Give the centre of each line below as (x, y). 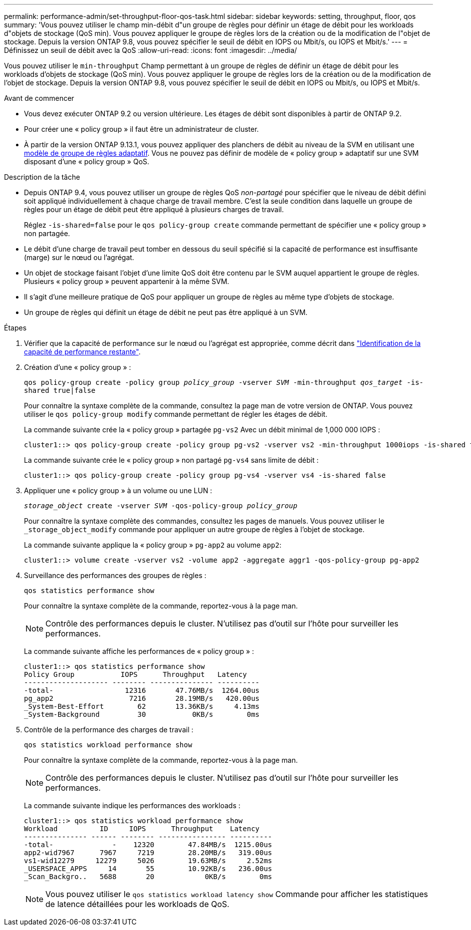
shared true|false (60, 390)
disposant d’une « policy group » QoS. (87, 161)
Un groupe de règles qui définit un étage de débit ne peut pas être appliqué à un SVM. (166, 312)
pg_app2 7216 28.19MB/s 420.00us (142, 698)
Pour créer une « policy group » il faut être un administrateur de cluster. (141, 129)
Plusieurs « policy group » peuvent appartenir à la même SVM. (127, 281)
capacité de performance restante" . (82, 352)
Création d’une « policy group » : (78, 367)
